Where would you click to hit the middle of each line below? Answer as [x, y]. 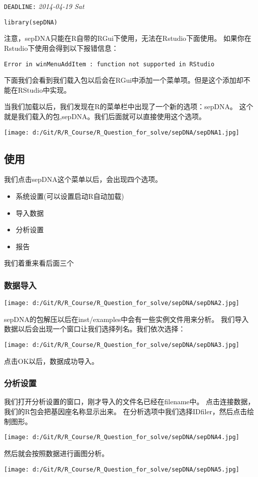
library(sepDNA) [31, 22]
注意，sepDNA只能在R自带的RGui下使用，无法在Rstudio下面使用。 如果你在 [128, 38]
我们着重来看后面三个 [39, 263]
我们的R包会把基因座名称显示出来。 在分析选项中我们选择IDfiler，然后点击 [126, 411]
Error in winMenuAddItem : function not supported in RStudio [109, 64]
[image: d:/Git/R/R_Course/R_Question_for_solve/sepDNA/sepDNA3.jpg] [122, 345]
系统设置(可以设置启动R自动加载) [70, 196]
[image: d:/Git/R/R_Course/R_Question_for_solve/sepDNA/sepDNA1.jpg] [122, 132]
